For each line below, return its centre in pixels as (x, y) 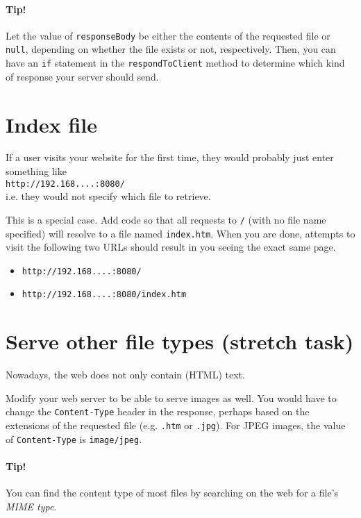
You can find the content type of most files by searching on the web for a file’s (172, 493)
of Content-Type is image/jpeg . (74, 438)
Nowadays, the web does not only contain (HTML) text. (125, 375)
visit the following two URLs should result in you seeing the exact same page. (171, 247)
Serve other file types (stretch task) (180, 341)
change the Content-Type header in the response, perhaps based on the (158, 411)
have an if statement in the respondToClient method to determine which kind (175, 63)
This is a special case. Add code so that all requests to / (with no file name (166, 219)
